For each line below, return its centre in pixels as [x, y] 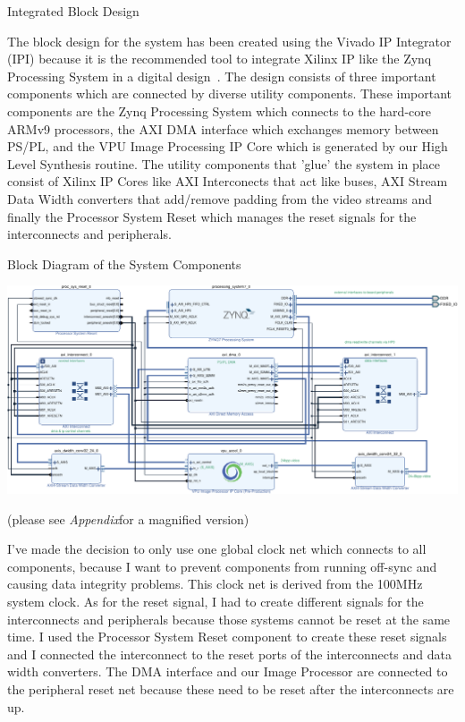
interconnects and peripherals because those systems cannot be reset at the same [229, 619]
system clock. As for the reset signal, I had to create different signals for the [216, 602]
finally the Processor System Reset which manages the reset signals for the [212, 216]
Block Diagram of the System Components [124, 263]
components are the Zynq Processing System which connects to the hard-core [219, 110]
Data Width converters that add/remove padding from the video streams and [220, 198]
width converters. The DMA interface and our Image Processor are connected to [228, 671]
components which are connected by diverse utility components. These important [230, 93]
